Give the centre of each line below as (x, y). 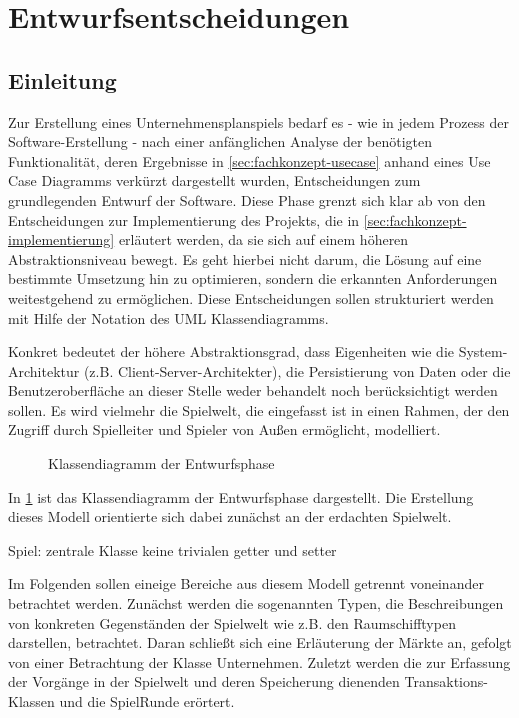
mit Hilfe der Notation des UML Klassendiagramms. (168, 317)
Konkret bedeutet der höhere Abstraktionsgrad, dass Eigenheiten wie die (231, 351)
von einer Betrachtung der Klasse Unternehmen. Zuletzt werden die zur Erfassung (259, 661)
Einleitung (62, 79)
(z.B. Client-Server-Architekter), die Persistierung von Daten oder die (297, 370)
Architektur (44, 370)
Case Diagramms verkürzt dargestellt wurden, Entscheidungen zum (214, 180)
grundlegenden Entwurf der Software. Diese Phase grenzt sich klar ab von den (247, 199)
